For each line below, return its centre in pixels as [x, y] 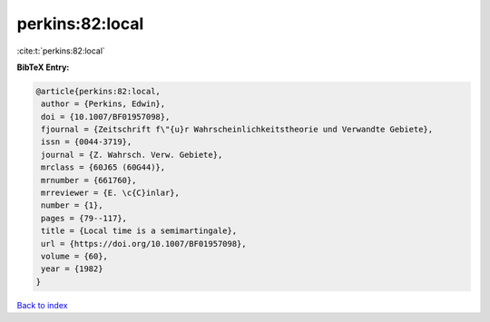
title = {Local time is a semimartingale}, [139, 231]
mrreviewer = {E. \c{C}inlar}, [111, 193]
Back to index [42, 305]
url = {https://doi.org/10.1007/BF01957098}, [144, 244]
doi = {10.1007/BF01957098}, [106, 117]
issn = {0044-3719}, [87, 142]
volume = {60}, [75, 256]
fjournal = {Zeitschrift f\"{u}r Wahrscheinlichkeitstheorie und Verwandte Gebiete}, [237, 130]
